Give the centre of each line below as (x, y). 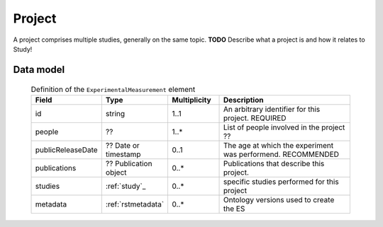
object (116, 172)
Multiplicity (192, 100)
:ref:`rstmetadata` (135, 204)
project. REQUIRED (255, 118)
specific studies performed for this (282, 182)
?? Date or (122, 145)
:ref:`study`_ (126, 186)
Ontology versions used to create (279, 199)
